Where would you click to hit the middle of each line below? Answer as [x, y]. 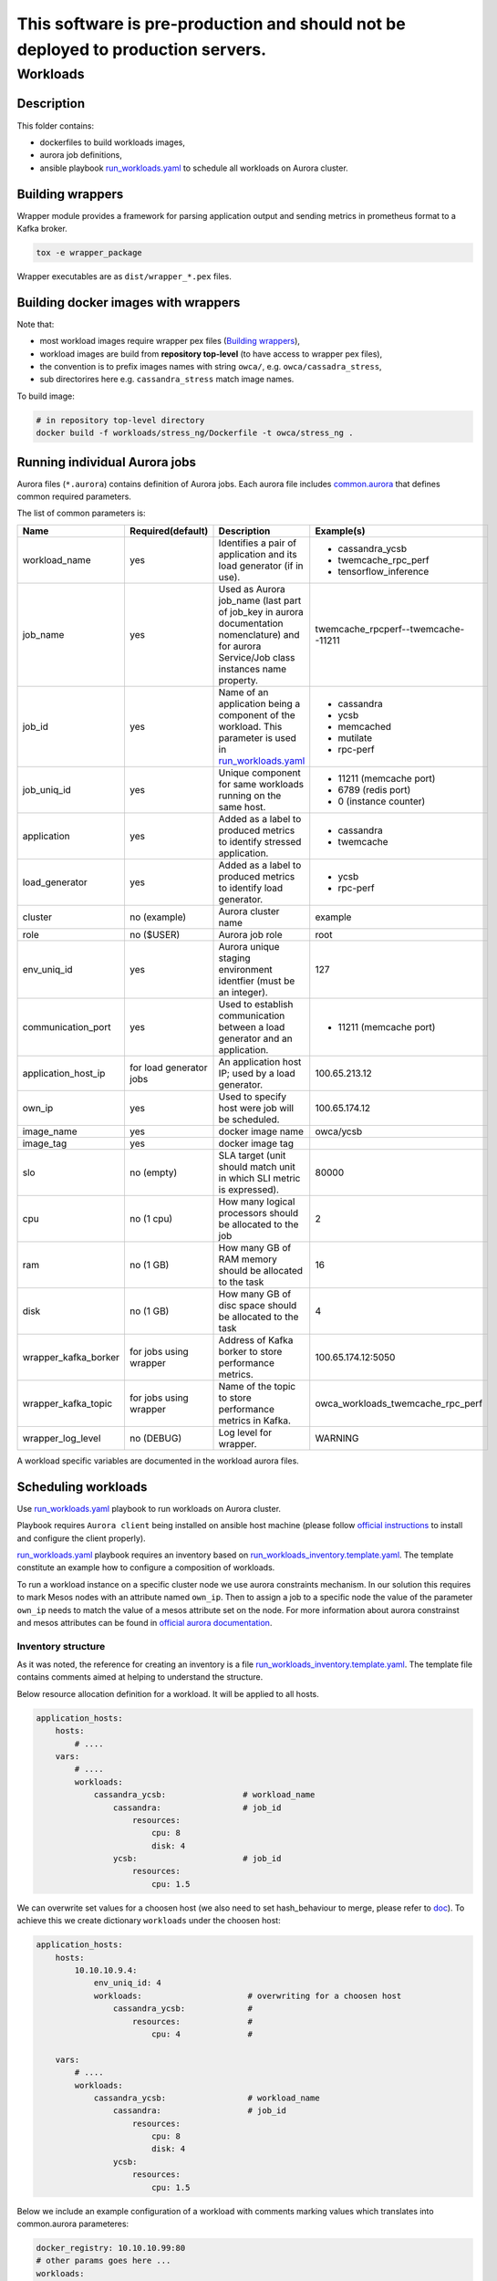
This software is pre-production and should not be [211, 24]
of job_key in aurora [261, 611]
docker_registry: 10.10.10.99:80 [111, 2248]
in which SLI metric [259, 1178]
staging [234, 958]
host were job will [256, 1108]
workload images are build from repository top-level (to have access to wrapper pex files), [211, 354]
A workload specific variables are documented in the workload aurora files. [158, 1461]
